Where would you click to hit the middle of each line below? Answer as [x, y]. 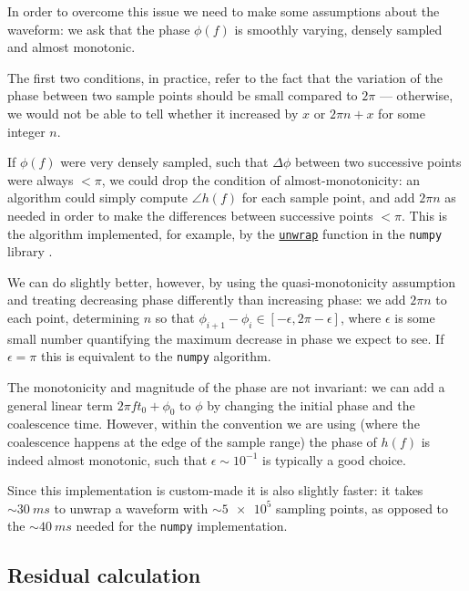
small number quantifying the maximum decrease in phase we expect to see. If [226, 338]
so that [175, 317]
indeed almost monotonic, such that [107, 459]
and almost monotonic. [71, 47]
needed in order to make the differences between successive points [190, 215]
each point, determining [74, 317]
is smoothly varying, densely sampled [338, 29]
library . [30, 251]
